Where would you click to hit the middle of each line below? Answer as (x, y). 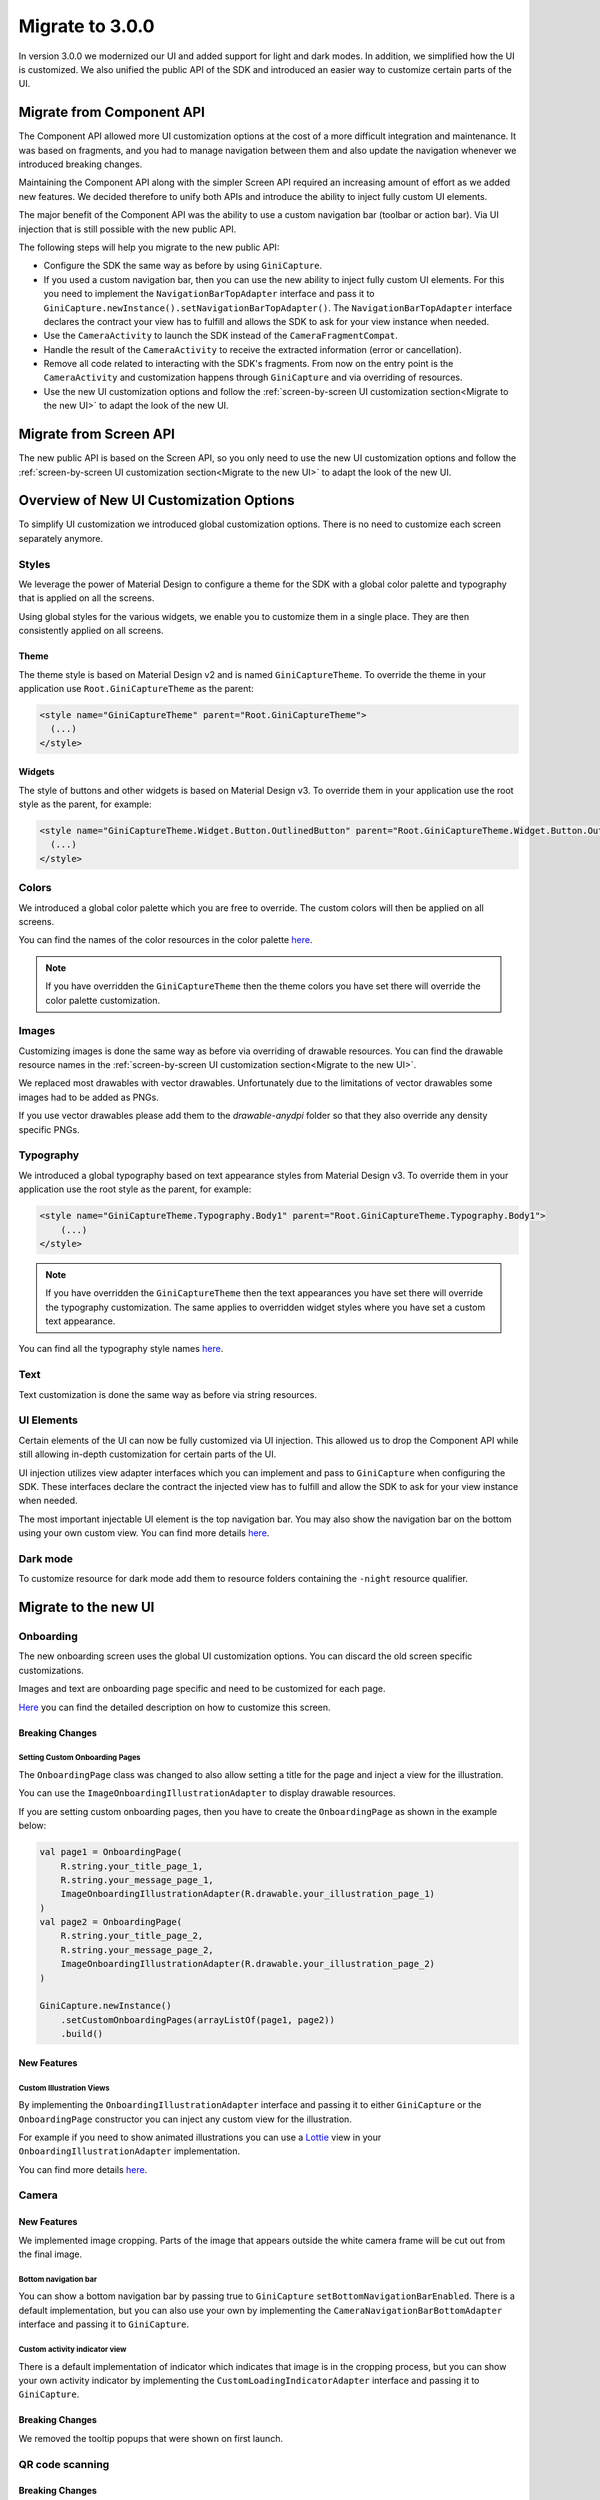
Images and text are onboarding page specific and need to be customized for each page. (202, 1689)
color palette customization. (103, 1000)
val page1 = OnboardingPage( (111, 1852)
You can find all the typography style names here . (121, 1349)
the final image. (50, 2254)
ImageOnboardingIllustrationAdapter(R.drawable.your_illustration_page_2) (247, 1964)
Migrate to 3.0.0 (86, 26)
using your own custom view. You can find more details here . (144, 1533)
